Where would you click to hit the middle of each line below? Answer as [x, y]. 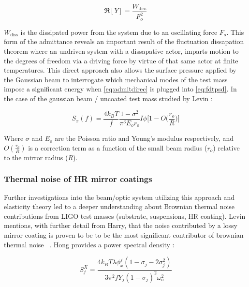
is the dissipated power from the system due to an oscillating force [119, 32]
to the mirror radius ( [36, 157]
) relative [226, 147]
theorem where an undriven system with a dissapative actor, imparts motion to [121, 51]
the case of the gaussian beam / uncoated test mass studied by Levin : [108, 98]
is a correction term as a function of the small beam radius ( [118, 147]
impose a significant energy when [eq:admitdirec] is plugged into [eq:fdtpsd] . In [120, 89]
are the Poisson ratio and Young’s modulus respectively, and [144, 138]
